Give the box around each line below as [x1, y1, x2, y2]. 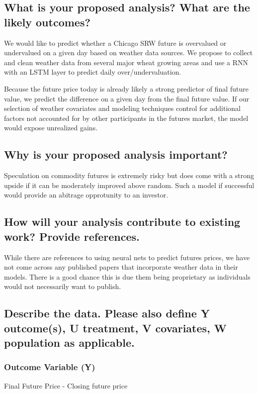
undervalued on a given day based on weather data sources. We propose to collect [4, 47, 253, 58]
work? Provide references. [4, 228, 140, 244]
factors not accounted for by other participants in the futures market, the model [4, 112, 249, 123]
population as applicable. [4, 335, 135, 350]
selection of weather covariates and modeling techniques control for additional [4, 103, 241, 113]
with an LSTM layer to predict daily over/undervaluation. [4, 67, 181, 77]
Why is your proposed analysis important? [4, 147, 228, 162]
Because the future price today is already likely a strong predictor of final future [4, 83, 249, 94]
